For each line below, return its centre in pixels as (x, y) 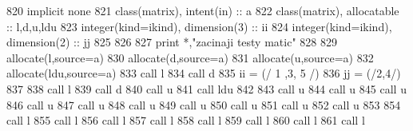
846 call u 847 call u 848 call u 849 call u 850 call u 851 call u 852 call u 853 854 (204, 104)
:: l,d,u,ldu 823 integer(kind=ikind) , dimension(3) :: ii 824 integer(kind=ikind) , (199, 26)
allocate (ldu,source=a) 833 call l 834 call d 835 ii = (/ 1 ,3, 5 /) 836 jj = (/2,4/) (204, 73)
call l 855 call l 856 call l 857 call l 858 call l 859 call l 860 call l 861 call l (186, 120)
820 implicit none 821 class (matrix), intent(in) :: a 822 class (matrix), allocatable (203, 10)
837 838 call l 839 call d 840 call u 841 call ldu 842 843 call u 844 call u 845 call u (206, 88)
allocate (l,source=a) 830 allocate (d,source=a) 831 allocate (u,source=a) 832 (190, 57)
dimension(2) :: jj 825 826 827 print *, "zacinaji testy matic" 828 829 (172, 42)
